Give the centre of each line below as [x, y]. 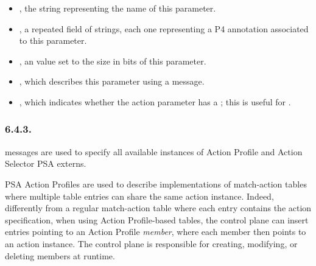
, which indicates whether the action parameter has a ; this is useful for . [155, 101]
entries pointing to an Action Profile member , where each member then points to [156, 232]
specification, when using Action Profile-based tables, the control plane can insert [157, 219]
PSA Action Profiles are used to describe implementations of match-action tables [156, 184]
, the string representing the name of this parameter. [118, 8]
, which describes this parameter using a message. [112, 81]
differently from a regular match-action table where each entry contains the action [158, 208]
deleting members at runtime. [60, 255]
